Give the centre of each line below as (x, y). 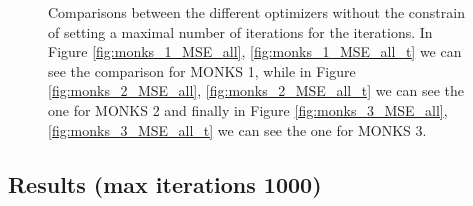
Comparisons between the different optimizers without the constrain (256, 12)
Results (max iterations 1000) (165, 183)
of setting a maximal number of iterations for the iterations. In (240, 31)
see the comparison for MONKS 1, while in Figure (202, 70)
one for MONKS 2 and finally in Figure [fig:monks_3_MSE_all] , (248, 109)
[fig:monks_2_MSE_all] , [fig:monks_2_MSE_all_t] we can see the (256, 90)
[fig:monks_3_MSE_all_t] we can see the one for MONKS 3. (237, 129)
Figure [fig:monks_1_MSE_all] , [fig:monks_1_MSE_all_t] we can (255, 51)
